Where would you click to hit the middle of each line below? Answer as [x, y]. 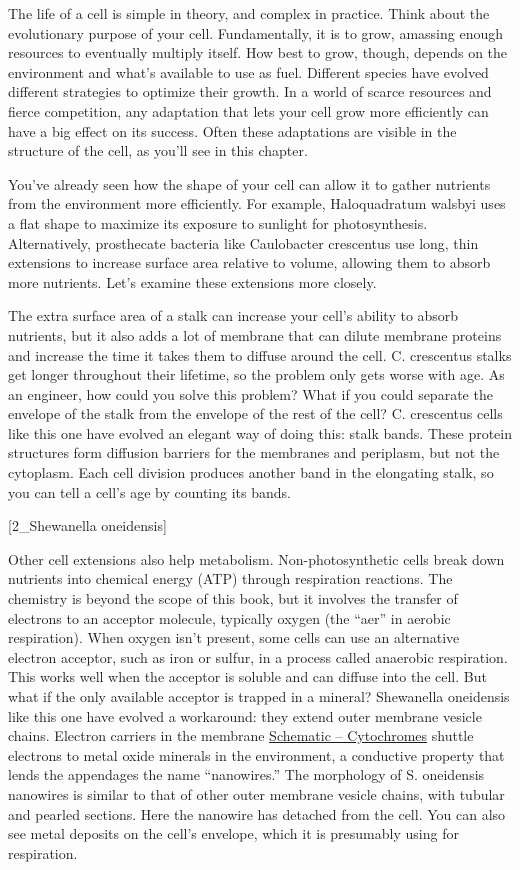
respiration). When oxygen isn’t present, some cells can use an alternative [234, 637]
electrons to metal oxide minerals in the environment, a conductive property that [256, 754]
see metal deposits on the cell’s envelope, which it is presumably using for [233, 833]
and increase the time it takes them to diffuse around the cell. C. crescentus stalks [260, 354]
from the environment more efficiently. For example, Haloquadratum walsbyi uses [257, 203]
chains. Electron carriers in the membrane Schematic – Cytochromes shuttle [241, 735]
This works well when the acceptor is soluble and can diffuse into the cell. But [247, 676]
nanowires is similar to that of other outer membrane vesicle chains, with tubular [256, 793]
